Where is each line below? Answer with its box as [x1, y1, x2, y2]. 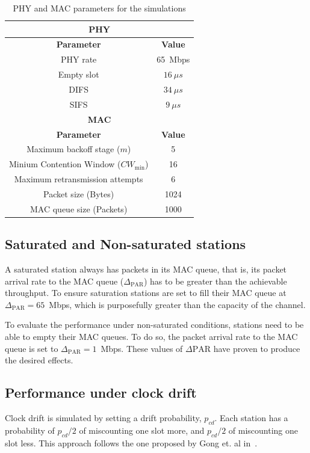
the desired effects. [5, 354, 73, 366]
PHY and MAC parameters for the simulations [13, 2, 186, 14]
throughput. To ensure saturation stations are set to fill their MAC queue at [5, 286, 287, 299]
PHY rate [60, 53, 97, 66]
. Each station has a [214, 411, 288, 424]
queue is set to [5, 342, 58, 354]
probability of [5, 424, 55, 436]
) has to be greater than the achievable [143, 274, 287, 287]
